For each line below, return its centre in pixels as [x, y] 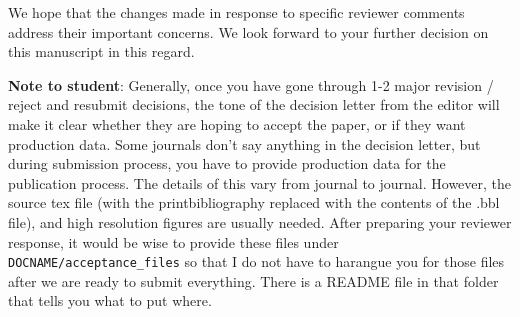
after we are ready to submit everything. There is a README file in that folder [253, 280]
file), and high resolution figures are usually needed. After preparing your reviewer [260, 221]
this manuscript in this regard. [101, 51]
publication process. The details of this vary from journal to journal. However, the [260, 182]
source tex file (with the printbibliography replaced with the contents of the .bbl [254, 202]
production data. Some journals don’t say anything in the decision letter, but [244, 143]
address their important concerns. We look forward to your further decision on [248, 31]
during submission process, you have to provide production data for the [227, 163]
